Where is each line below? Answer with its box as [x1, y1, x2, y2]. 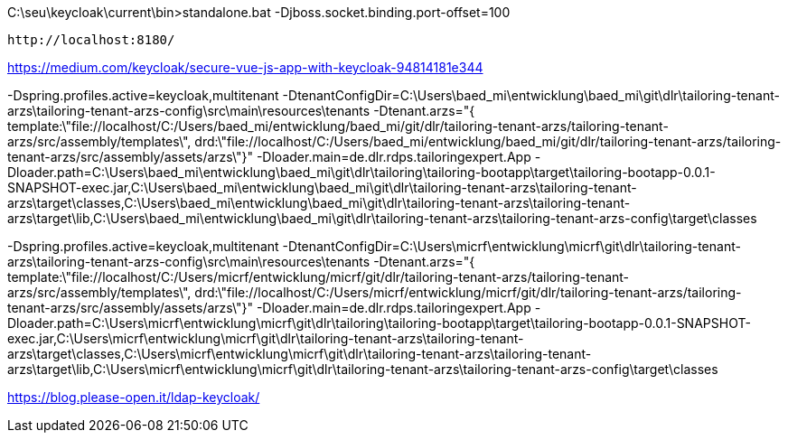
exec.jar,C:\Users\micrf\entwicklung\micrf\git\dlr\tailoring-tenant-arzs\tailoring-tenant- [7, 331, 524, 346]
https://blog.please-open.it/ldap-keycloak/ [7, 389, 260, 405]
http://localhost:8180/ [7, 33, 175, 47]
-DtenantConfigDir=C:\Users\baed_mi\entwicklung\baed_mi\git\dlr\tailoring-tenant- [282, 88, 780, 103]
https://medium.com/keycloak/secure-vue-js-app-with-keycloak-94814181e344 [7, 60, 483, 75]
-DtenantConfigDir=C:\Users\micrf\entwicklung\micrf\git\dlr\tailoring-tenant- [282, 239, 741, 254]
